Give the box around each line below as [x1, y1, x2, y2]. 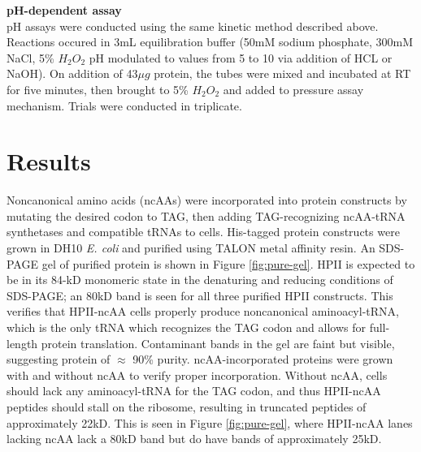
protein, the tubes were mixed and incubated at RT [154, 65, 411, 82]
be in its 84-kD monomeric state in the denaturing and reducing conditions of [7, 271, 393, 288]
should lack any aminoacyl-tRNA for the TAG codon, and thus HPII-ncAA [7, 382, 381, 399]
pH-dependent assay [7, 2, 122, 18]
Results [7, 144, 91, 178]
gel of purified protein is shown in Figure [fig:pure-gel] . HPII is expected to [41, 255, 415, 272]
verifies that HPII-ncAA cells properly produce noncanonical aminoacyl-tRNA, [7, 303, 399, 320]
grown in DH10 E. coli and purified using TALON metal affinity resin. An [7, 239, 375, 256]
